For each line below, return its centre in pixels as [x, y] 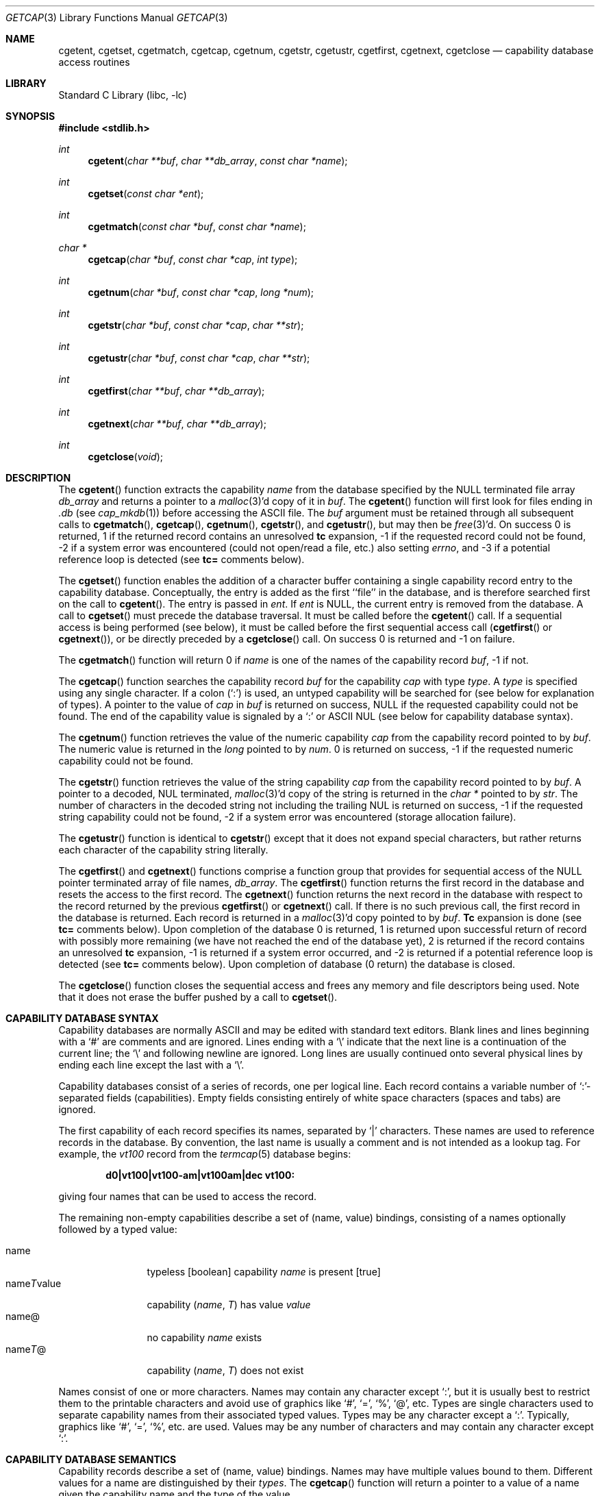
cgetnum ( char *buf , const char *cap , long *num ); [201, 292]
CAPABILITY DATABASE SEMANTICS [91, 1459]
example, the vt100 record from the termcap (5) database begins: [205, 1154]
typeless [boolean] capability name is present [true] [264, 1272]
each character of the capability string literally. [163, 850]
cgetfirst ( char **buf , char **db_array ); [176, 391]
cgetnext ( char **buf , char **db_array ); [177, 424]
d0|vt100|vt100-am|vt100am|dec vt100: [200, 1175]
